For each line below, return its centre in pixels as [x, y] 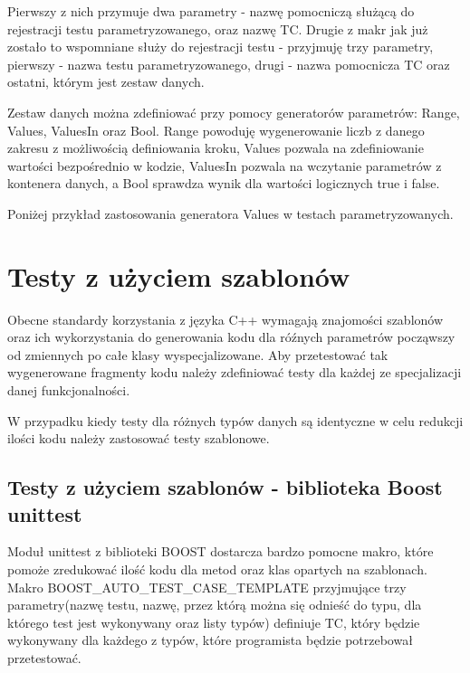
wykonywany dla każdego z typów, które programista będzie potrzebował [210, 640]
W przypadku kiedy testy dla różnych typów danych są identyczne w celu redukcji [235, 420]
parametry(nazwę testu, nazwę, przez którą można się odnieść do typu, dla [215, 605]
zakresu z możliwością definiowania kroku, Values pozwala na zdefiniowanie [216, 148]
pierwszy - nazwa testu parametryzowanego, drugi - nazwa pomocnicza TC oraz [229, 64]
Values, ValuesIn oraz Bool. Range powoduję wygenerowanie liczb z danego [216, 130]
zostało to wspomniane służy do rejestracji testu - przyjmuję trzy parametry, [221, 47]
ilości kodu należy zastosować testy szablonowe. [139, 438]
